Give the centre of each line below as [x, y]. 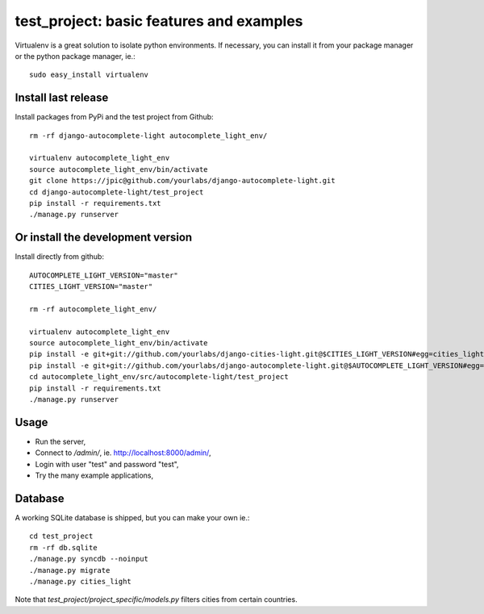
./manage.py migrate [70, 570]
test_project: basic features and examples [159, 21]
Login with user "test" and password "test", [107, 464]
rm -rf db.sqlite [63, 547]
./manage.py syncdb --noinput [89, 559]
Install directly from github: [60, 257]
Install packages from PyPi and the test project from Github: [114, 117]
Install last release [62, 98]
